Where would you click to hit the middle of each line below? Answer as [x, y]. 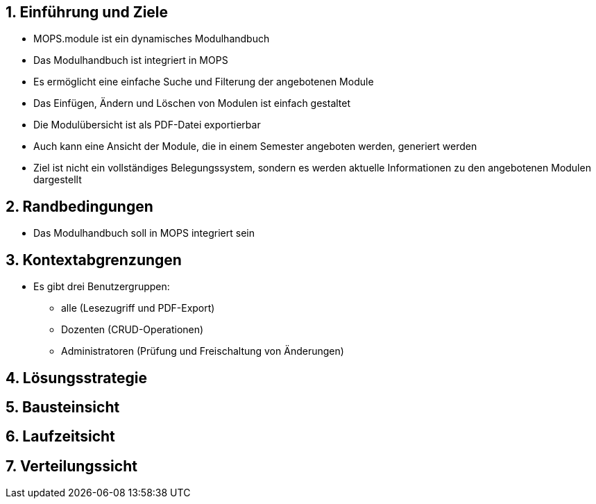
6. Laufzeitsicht [60, 437]
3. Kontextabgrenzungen [94, 260]
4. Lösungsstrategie [76, 378]
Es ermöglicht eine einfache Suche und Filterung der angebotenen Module [204, 82]
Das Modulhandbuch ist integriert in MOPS [131, 60]
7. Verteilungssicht [71, 466]
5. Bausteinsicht [63, 407]
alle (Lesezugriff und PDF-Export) [138, 308]
